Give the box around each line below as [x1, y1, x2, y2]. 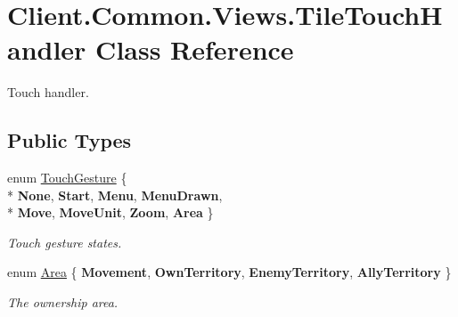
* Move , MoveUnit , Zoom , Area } [7, 203, 214, 222]
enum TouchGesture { [7, 168, 127, 187]
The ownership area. [7, 293, 119, 312]
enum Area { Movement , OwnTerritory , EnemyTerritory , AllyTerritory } [7, 263, 452, 281]
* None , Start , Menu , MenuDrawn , [7, 185, 223, 204]
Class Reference [95, 31, 294, 68]
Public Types [7, 126, 132, 154]
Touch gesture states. [7, 232, 122, 251]
